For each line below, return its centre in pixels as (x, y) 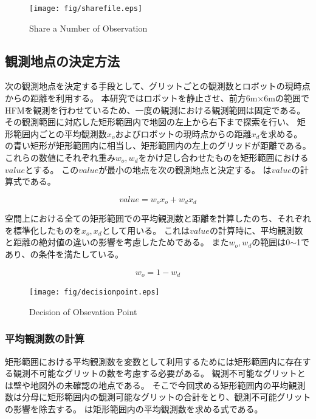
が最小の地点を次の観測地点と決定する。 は (185, 169)
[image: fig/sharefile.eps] (86, 9)
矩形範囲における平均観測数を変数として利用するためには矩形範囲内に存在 (154, 361)
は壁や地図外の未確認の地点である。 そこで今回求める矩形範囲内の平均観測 (155, 385)
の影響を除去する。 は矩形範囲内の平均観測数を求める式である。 (134, 408)
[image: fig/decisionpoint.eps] (94, 292)
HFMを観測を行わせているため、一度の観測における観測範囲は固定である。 (155, 110)
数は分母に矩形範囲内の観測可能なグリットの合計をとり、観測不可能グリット (158, 397)
